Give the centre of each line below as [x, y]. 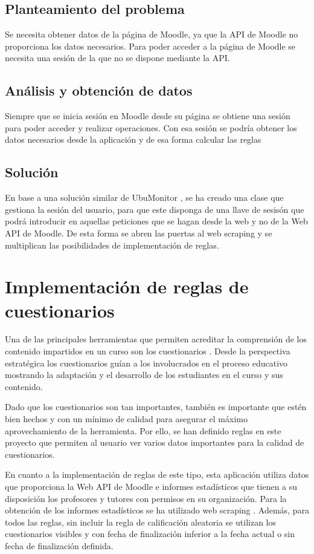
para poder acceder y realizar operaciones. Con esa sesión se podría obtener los [151, 127]
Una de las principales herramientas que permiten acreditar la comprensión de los [156, 339]
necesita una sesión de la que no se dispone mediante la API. [117, 58]
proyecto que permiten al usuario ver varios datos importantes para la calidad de [155, 442]
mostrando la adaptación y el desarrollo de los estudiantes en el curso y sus [144, 375]
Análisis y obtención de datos [99, 90]
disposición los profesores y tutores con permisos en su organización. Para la [146, 498]
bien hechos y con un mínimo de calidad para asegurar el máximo [126, 419]
